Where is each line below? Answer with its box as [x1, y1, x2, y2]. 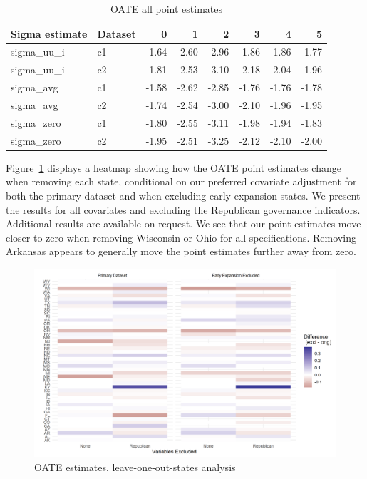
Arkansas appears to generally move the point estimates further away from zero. [6, 244, 356, 259]
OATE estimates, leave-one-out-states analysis [34, 460, 236, 475]
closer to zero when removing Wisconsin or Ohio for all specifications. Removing [6, 230, 356, 244]
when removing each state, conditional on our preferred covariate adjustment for [6, 174, 357, 189]
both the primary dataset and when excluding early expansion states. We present [6, 187, 361, 202]
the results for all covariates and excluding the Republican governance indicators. [6, 202, 361, 217]
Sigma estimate [11, 26, 88, 41]
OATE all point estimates [110, 1, 223, 16]
